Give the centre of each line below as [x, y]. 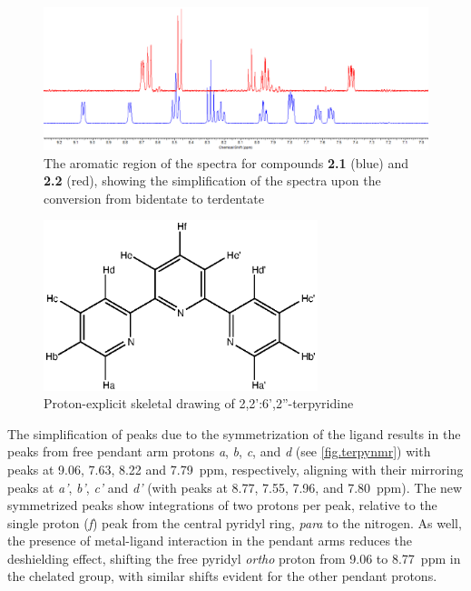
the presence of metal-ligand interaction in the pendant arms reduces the [210, 541]
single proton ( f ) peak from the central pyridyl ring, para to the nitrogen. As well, [235, 522]
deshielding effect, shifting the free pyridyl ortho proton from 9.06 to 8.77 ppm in [234, 558]
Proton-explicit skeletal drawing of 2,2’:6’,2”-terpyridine [199, 403]
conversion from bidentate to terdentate [154, 198]
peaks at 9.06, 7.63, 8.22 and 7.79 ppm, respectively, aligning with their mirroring [235, 469]
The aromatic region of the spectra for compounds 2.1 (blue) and [226, 162]
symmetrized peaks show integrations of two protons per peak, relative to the [222, 505]
